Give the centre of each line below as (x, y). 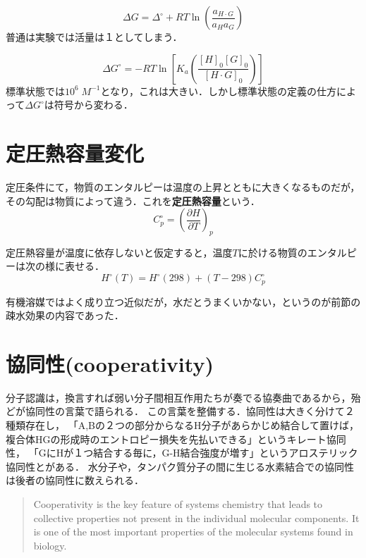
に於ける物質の (273, 252)
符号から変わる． (93, 105)
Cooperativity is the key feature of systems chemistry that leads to (178, 504)
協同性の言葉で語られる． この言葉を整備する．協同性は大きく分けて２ (190, 411)
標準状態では (35, 91)
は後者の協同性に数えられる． (75, 480)
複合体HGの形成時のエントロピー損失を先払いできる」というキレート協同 (176, 439)
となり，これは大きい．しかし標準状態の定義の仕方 (219, 91)
